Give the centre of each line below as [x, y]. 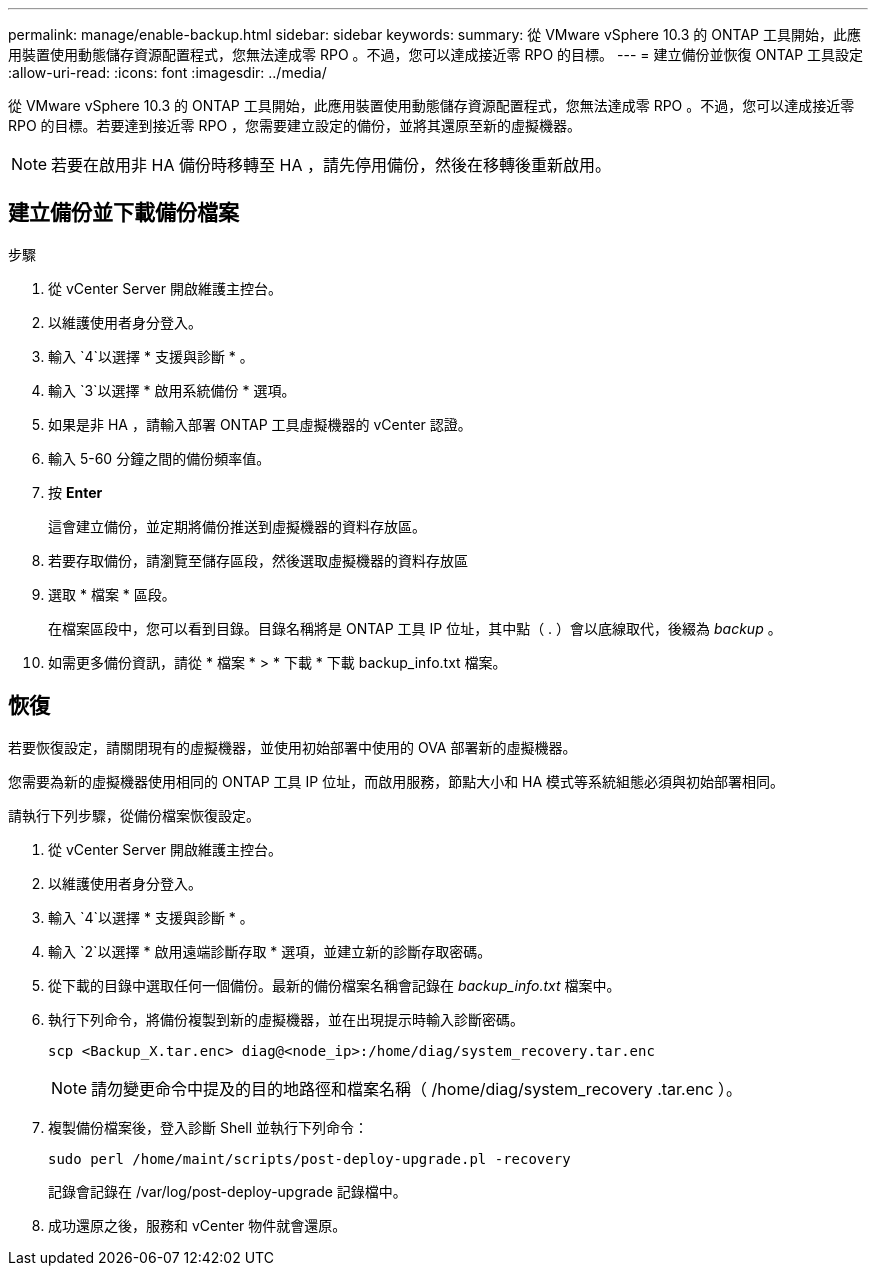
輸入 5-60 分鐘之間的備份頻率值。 [159, 458]
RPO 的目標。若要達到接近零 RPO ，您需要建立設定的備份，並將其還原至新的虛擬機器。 [295, 125]
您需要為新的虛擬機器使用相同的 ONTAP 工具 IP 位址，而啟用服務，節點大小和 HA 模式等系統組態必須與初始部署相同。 [396, 781]
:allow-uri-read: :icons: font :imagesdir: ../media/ [167, 72]
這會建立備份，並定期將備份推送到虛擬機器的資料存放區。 [237, 526]
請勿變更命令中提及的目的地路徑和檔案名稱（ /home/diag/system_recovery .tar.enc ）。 [417, 1088]
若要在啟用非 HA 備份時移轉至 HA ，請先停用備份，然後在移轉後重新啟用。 [331, 165]
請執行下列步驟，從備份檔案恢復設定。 [134, 815]
